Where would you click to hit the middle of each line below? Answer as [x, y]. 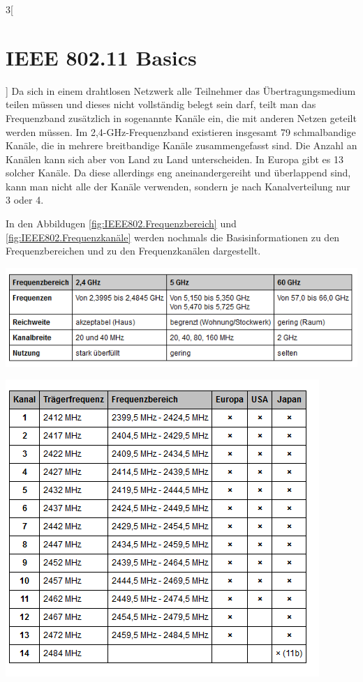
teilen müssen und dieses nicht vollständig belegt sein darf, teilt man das [161, 104]
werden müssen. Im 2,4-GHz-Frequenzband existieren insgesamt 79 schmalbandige [181, 131]
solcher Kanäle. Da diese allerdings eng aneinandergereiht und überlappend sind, [178, 173]
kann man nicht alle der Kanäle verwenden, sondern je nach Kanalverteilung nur [178, 186]
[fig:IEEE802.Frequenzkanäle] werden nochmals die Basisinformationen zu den [173, 237]
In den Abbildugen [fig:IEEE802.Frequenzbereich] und [121, 223]
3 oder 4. [25, 200]
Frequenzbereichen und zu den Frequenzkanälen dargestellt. [133, 251]
